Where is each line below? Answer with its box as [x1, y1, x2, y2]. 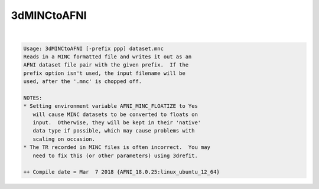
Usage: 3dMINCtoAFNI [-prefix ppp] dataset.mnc [23, 45, 164, 52]
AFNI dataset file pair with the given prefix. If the [23, 62, 189, 68]
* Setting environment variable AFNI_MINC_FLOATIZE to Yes [23, 103, 198, 110]
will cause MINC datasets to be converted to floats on [32, 111, 198, 118]
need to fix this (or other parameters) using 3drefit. [32, 152, 198, 159]
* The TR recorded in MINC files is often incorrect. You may [23, 144, 211, 151]
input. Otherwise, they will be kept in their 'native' [32, 120, 201, 126]
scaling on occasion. [32, 135, 96, 142]
